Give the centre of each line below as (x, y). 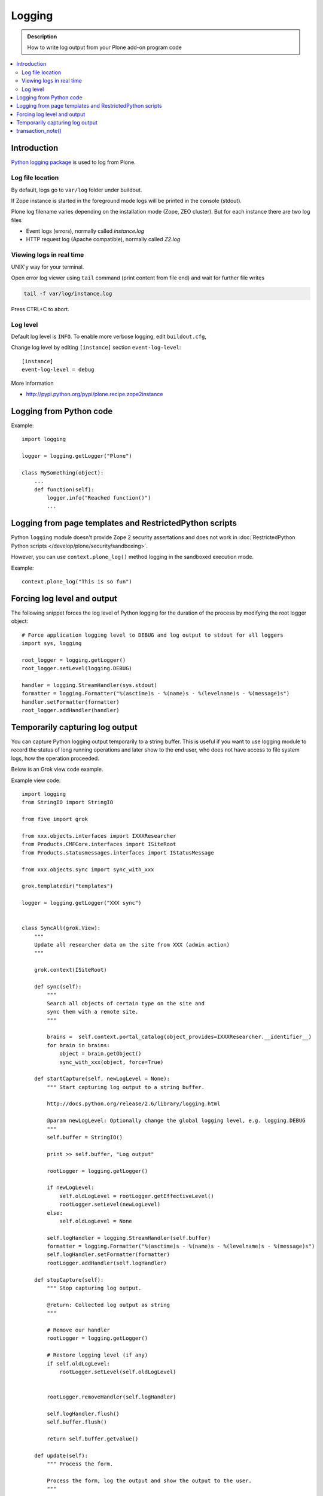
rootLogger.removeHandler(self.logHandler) (112, 1397)
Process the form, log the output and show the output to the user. (150, 1481)
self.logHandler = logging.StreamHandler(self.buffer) (129, 1238)
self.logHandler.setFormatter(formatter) (109, 1255)
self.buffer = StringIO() (85, 1138)
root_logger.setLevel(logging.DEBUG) (77, 668)
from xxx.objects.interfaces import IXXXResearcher (99, 836)
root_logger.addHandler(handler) (71, 710)
